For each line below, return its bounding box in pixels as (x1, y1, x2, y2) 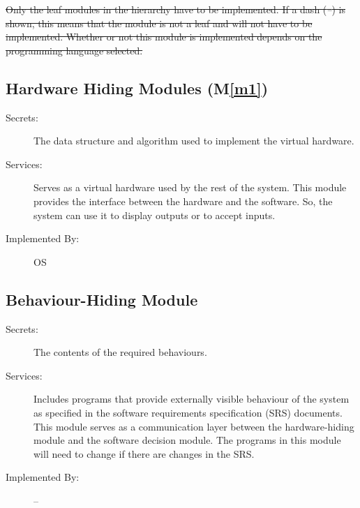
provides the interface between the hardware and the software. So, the (33, 193, 333, 208)
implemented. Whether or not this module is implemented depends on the (6, 29, 322, 44)
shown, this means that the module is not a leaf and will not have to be (6, 15, 313, 30)
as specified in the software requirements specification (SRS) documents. (33, 405, 343, 419)
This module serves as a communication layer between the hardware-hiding (33, 419, 354, 433)
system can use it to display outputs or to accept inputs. (33, 207, 276, 222)
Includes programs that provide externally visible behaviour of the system (33, 391, 350, 406)
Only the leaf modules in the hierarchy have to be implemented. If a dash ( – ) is (6, 2, 345, 16)
